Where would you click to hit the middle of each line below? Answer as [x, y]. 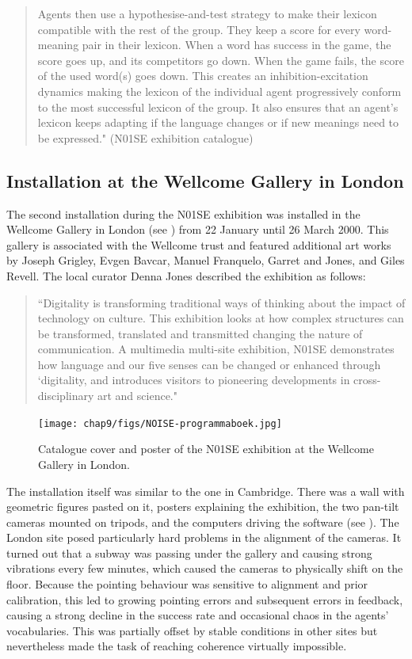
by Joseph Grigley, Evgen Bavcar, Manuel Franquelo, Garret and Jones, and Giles [206, 260]
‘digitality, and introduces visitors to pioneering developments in [194, 380]
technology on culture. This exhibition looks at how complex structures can [221, 318]
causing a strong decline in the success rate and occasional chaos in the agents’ [198, 615]
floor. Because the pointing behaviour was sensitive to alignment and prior [187, 584]
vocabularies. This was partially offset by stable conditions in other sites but [192, 630]
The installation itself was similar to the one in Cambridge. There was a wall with [206, 491]
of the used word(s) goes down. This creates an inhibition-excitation [203, 76]
